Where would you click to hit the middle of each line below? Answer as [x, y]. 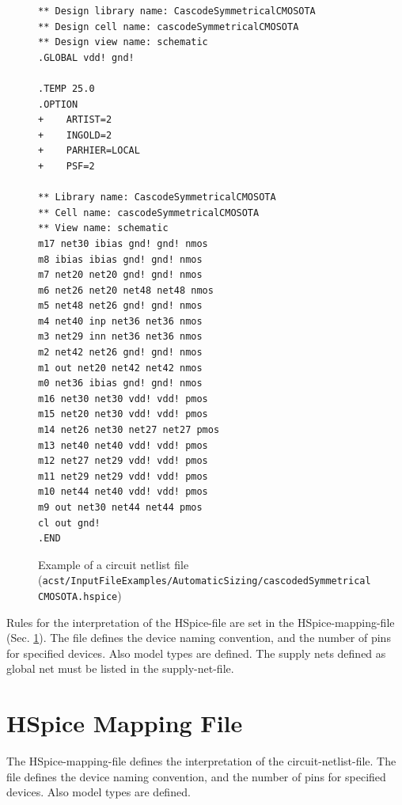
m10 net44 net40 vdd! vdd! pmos [123, 492]
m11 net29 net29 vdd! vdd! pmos [123, 476]
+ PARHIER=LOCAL [89, 151]
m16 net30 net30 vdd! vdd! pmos [123, 399]
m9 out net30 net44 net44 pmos [120, 507]
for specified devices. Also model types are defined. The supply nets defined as [196, 653]
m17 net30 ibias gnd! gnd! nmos [123, 243]
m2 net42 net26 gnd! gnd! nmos [120, 353]
